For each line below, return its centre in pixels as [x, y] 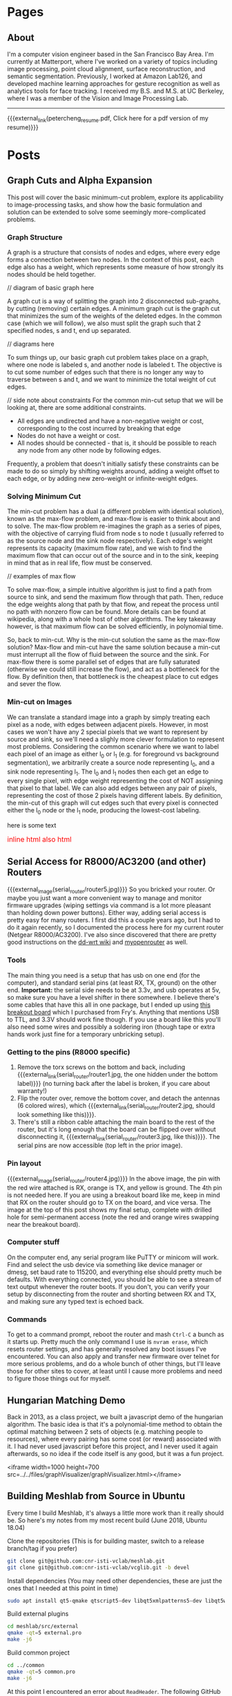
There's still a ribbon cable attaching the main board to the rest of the [116, 1122]
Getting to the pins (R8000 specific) [69, 1052]
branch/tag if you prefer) [42, 1548]
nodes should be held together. [52, 275]
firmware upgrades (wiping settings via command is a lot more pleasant [109, 905]
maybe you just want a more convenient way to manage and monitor [105, 898]
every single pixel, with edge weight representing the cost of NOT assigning [115, 781]
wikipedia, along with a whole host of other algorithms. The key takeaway [112, 619]
